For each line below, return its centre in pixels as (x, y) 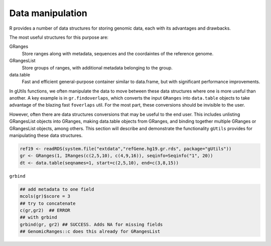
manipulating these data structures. (46, 135)
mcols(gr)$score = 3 (45, 196)
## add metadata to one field (57, 189)
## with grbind (38, 217)
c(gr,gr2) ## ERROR (45, 210)
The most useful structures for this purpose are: (59, 37)
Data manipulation (48, 13)
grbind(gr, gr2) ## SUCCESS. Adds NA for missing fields (91, 224)
